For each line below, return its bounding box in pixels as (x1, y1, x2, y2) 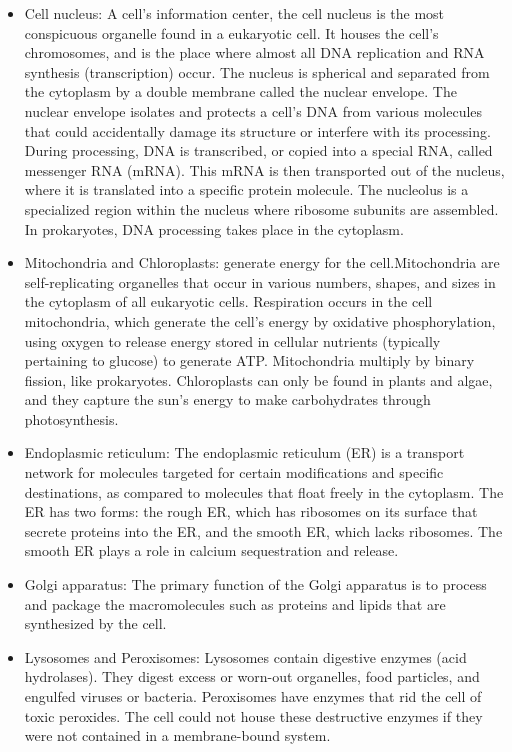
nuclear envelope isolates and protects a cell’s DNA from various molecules (24, 100, 483, 121)
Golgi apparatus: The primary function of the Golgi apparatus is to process (24, 574, 487, 595)
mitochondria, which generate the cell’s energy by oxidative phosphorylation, (24, 310, 496, 331)
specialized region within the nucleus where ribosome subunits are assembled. (24, 198, 499, 219)
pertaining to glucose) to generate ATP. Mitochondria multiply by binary (24, 350, 475, 371)
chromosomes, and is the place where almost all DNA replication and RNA (24, 42, 485, 63)
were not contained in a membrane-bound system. (24, 725, 331, 746)
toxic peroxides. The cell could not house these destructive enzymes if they (24, 705, 483, 726)
